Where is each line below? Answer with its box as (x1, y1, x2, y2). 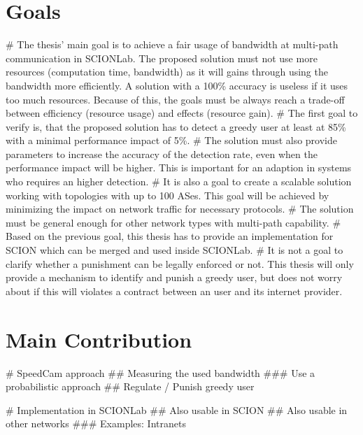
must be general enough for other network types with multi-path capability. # (6, 215, 341, 229)
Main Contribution (6, 325, 192, 353)
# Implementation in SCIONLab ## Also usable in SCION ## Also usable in (6, 402, 348, 417)
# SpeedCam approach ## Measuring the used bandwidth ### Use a (6, 365, 315, 380)
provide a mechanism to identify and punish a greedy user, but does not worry (6, 270, 343, 285)
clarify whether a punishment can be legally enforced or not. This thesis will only (6, 256, 354, 271)
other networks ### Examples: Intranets (6, 416, 186, 431)
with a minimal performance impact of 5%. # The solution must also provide (6, 133, 337, 148)
